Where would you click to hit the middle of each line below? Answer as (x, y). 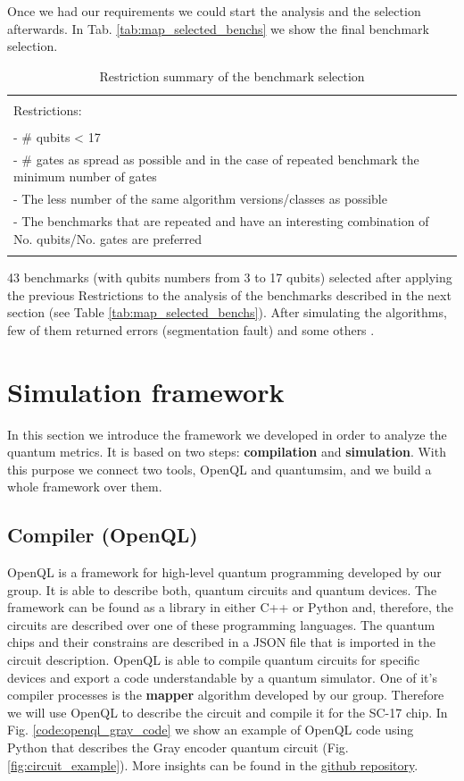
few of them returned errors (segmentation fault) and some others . (191, 329)
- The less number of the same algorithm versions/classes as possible (200, 199)
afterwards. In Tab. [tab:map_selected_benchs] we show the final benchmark (218, 28)
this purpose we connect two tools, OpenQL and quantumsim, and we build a (220, 469)
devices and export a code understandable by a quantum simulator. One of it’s (222, 677)
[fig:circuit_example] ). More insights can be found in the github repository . (213, 764)
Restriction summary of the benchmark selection (232, 76)
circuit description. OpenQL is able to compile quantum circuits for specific (214, 660)
